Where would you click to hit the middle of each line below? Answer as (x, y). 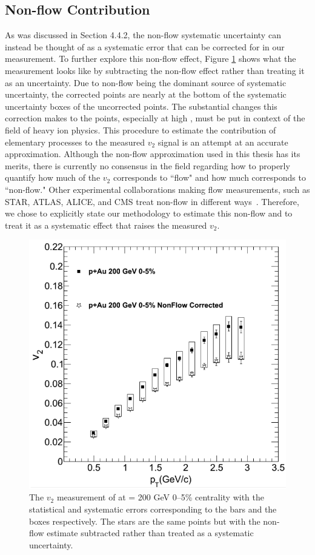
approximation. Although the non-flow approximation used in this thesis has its (153, 154)
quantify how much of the (53, 177)
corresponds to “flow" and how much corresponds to (209, 177)
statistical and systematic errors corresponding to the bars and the (153, 509)
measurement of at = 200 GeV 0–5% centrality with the (160, 497)
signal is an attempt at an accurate (223, 142)
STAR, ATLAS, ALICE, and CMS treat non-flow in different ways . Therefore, (152, 201)
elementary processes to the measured (75, 142)
